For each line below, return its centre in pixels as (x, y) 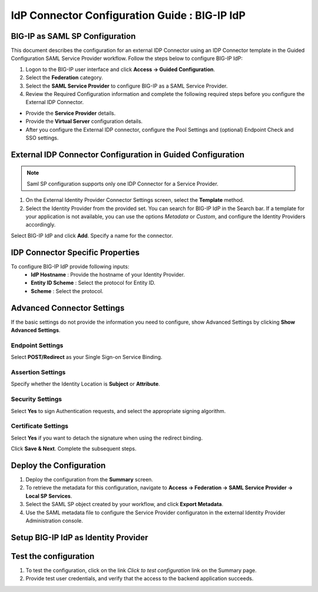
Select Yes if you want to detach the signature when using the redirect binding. (107, 438)
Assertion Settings (38, 372)
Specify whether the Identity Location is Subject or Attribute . (85, 384)
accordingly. (41, 225)
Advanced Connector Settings (68, 308)
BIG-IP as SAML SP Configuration (73, 36)
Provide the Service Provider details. (71, 113)
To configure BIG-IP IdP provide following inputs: (70, 266)
